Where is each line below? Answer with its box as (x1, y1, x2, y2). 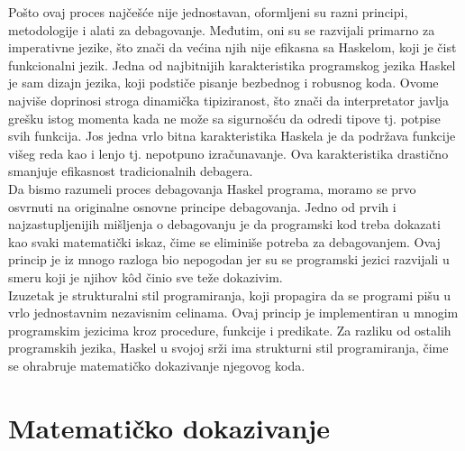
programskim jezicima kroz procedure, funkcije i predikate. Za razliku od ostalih (8, 320, 451, 339)
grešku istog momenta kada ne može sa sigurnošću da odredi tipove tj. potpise (8, 108, 441, 127)
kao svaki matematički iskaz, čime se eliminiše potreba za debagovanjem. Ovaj (8, 232, 441, 251)
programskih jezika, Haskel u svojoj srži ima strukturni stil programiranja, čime (8, 338, 449, 357)
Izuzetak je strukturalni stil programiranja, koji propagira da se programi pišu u (8, 285, 451, 304)
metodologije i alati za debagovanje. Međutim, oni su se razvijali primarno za (8, 20, 435, 39)
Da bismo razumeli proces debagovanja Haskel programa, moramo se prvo (8, 179, 416, 198)
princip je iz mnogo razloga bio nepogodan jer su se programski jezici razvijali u (8, 250, 450, 269)
